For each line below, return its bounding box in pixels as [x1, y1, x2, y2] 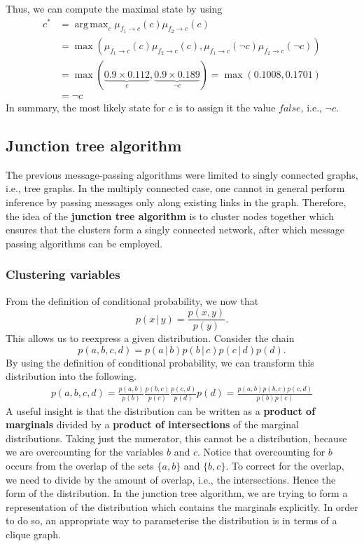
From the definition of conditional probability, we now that [6, 293, 259, 308]
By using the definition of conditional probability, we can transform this [6, 355, 314, 369]
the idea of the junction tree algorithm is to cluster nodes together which [6, 208, 334, 223]
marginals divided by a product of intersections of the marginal [6, 417, 299, 432]
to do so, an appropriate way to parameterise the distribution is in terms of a [6, 513, 337, 528]
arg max [74, 19, 108, 29]
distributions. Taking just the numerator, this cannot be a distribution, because [6, 430, 347, 445]
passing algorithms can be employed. [6, 236, 163, 250]
